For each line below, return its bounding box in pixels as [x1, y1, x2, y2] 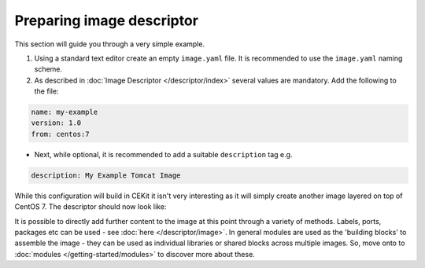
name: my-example [31, 108, 98, 117]
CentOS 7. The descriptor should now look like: [14, 202, 167, 211]
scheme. [34, 64, 63, 74]
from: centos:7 [31, 130, 90, 138]
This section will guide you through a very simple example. [14, 39, 205, 49]
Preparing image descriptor [14, 12, 198, 29]
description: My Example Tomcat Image [31, 171, 181, 180]
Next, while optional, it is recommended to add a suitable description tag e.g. [34, 149, 293, 159]
